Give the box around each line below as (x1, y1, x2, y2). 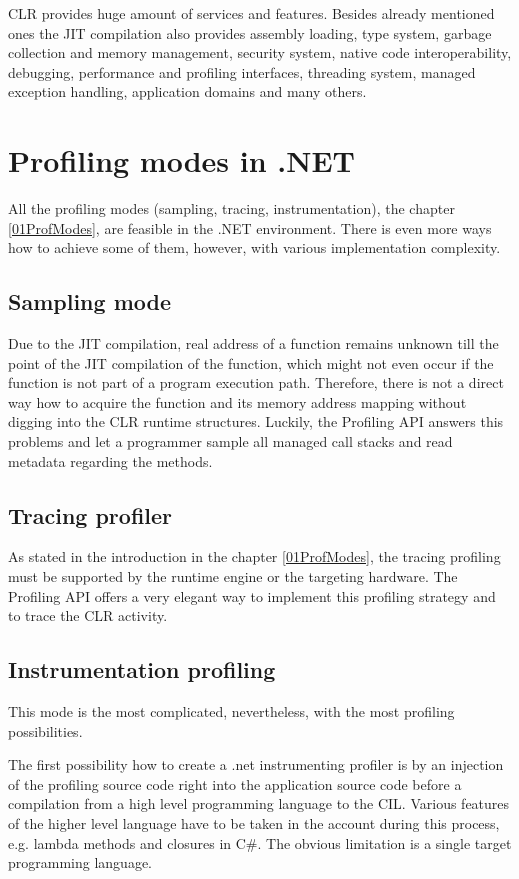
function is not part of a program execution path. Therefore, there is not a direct (8, 372, 504, 393)
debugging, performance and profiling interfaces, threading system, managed (8, 61, 476, 82)
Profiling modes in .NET (8, 140, 356, 181)
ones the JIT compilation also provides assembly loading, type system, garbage (8, 22, 492, 43)
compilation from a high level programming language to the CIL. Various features (8, 793, 510, 814)
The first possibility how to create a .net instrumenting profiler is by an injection (8, 754, 504, 775)
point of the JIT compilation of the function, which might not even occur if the (8, 352, 494, 373)
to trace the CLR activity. (8, 605, 168, 626)
